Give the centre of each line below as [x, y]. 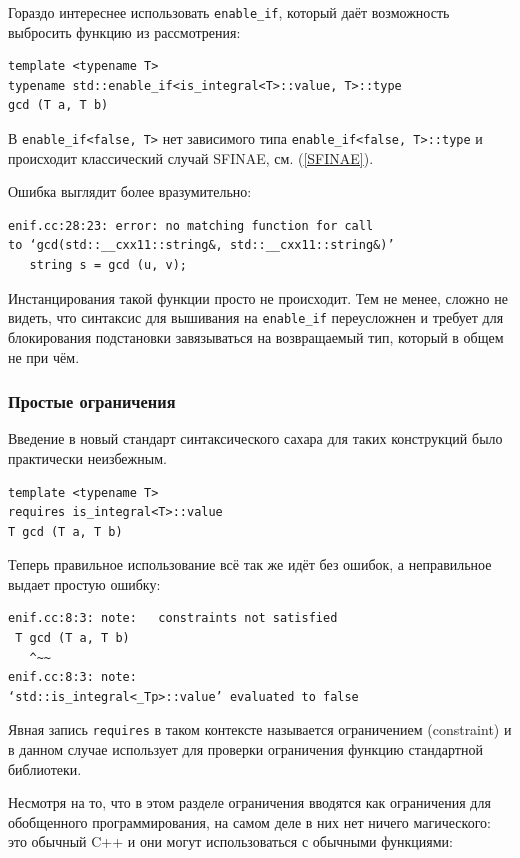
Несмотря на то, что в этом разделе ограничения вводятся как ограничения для [249, 802]
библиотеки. [45, 768]
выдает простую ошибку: [84, 583]
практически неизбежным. [87, 457]
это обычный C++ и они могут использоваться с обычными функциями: [230, 841]
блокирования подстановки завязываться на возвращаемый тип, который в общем [256, 336]
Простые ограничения [92, 401]
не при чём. [44, 356]
